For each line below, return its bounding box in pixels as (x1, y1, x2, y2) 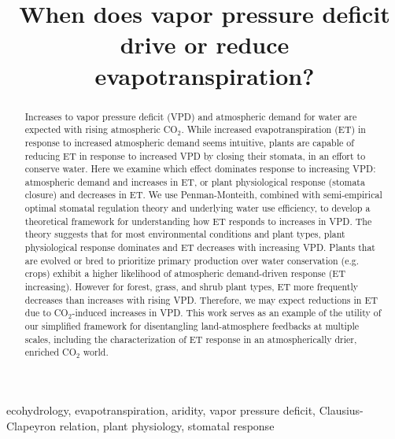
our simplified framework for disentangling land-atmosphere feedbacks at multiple (24, 319, 360, 333)
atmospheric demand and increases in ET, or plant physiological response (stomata (24, 175, 365, 188)
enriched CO (24, 345, 76, 359)
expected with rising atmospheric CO (24, 123, 178, 136)
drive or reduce (120, 28, 290, 61)
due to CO (24, 306, 68, 319)
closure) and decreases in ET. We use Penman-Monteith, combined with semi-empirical (24, 188, 382, 201)
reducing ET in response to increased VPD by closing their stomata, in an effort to (24, 149, 366, 162)
